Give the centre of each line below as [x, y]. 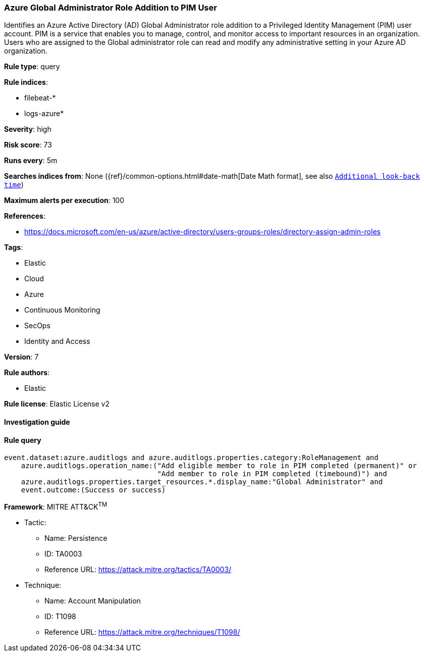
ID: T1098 [60, 616]
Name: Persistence [76, 538]
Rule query [23, 440]
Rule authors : [27, 373]
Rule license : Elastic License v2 [57, 404]
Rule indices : [26, 82]
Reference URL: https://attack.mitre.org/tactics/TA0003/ [138, 569]
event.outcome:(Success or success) [93, 490]
